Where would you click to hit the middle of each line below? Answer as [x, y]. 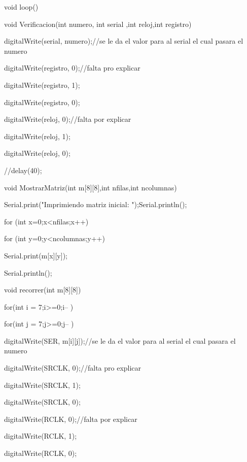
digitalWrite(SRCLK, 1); [42, 385]
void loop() [21, 7]
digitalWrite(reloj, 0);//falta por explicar [68, 119]
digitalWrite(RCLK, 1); [41, 436]
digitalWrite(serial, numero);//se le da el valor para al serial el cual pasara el [124, 41]
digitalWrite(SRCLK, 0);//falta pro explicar [73, 368]
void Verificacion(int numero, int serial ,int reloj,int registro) [98, 24]
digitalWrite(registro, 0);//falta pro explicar [72, 68]
